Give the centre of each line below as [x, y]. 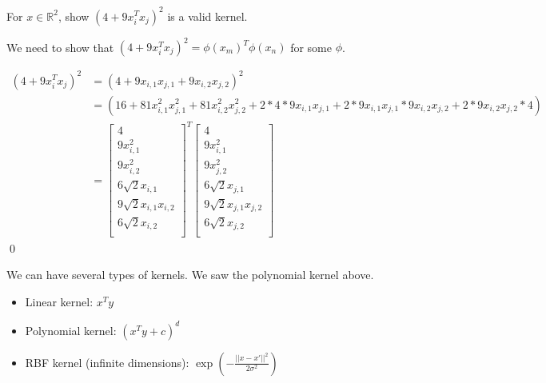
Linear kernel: [59, 301]
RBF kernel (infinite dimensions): [107, 362]
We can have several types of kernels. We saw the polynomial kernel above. [190, 275]
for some [311, 46]
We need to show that [60, 46]
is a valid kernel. [207, 16]
